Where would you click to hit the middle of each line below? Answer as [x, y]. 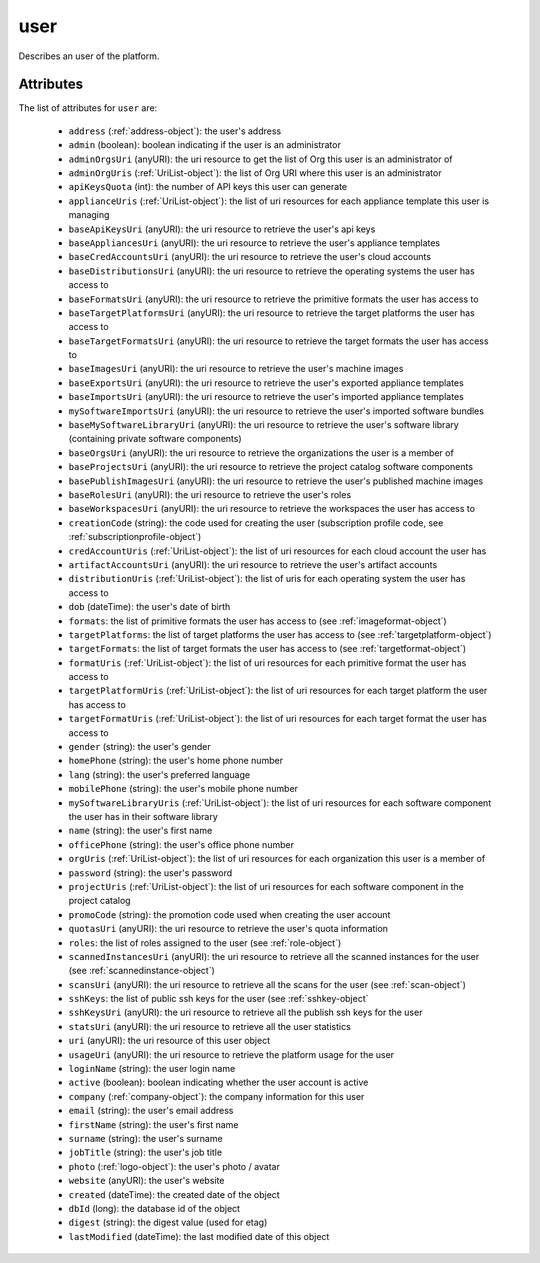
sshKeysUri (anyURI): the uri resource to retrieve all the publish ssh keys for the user [245, 1012]
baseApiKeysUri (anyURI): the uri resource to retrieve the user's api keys [222, 229]
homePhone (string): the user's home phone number [176, 761]
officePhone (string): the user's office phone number [181, 844]
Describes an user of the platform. [89, 56]
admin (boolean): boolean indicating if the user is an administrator [205, 145]
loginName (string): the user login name [152, 1069]
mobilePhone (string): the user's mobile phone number [183, 789]
